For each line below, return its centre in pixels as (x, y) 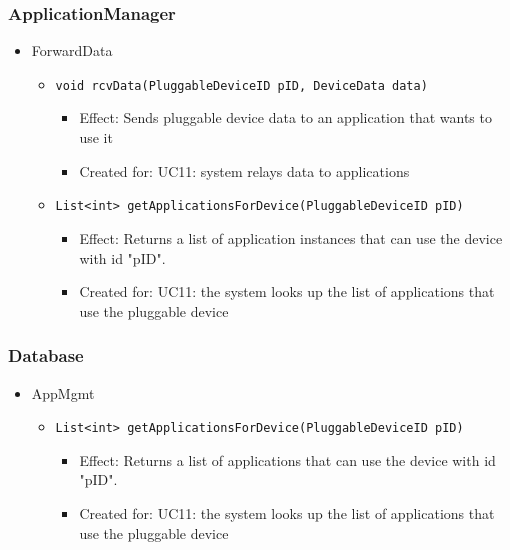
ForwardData (72, 50)
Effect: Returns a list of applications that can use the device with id (287, 459)
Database (46, 355)
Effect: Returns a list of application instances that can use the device (291, 237)
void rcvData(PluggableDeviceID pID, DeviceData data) (241, 85)
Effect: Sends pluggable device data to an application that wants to (285, 117)
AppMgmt (63, 392)
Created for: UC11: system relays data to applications (244, 170)
